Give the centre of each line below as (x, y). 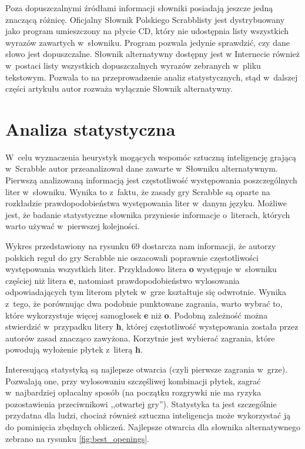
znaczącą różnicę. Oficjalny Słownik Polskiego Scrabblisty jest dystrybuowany (145, 19)
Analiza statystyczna (91, 128)
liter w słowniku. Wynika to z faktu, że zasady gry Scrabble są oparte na (138, 191)
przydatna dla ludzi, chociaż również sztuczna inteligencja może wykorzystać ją (148, 415)
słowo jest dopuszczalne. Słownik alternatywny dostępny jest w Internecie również (153, 54)
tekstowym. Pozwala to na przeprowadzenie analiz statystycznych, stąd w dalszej (152, 77)
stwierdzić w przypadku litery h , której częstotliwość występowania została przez (152, 326)
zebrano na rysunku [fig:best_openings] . (77, 438)
